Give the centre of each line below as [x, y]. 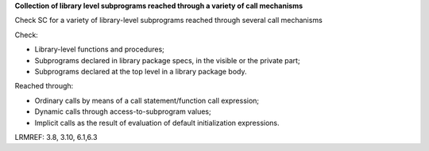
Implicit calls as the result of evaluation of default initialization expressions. [157, 123]
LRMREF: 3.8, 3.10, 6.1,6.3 [56, 137]
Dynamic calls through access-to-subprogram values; [123, 111]
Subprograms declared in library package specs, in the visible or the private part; [168, 60]
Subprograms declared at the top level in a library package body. [141, 71]
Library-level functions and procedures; [99, 49]
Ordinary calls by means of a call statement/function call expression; [147, 100]
